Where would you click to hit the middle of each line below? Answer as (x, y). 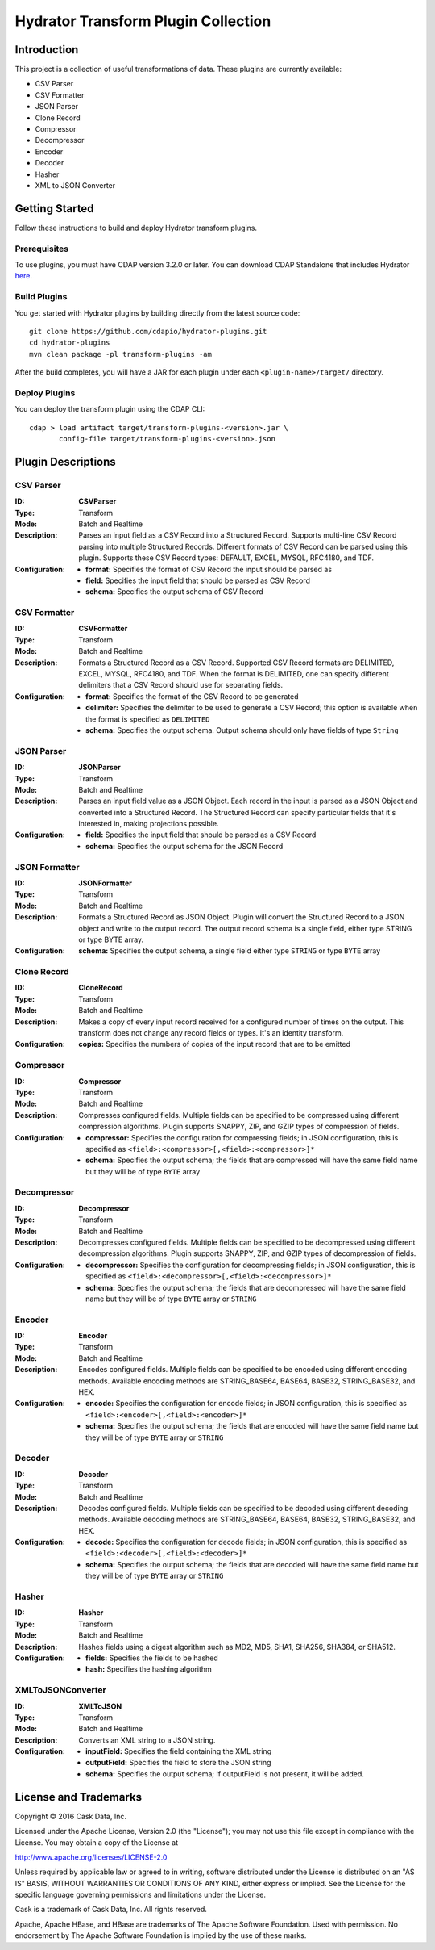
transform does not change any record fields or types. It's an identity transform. (211, 1033)
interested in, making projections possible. (149, 824)
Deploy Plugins (45, 393)
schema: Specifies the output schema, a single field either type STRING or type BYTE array (230, 951)
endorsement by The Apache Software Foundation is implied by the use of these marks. (161, 1935)
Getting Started (54, 209)
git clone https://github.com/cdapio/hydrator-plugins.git (148, 331)
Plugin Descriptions (65, 461)
